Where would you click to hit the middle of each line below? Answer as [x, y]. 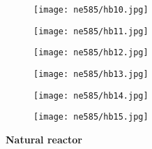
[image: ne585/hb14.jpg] [91, 95]
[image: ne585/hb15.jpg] [91, 117]
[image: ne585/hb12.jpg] [91, 53]
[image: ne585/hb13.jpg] [91, 74]
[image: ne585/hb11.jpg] [91, 31]
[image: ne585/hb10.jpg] [91, 10]
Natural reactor [44, 139]
